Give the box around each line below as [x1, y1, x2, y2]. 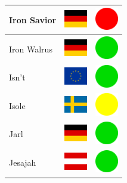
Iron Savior [9, 13, 57, 26]
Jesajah [9, 156, 36, 169]
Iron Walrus [9, 42, 52, 55]
